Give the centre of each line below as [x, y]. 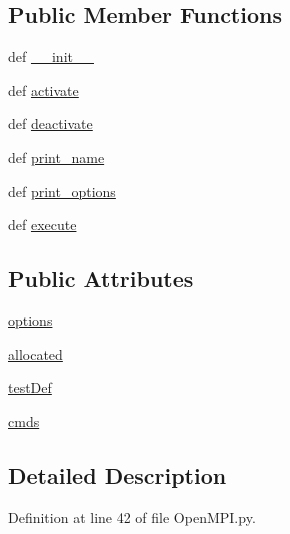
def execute [42, 224]
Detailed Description [117, 474]
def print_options [62, 190]
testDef [30, 387]
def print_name [56, 156]
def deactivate [50, 123]
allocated [35, 353]
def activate [43, 89]
